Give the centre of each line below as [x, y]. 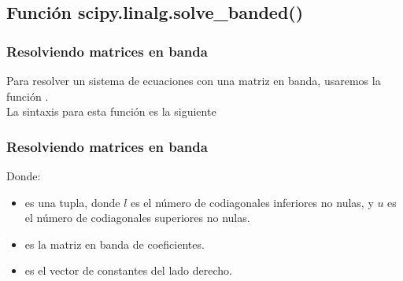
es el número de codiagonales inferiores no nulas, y [252, 202]
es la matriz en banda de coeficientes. [115, 244]
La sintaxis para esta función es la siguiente [111, 111]
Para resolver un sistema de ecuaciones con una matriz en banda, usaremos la [194, 80]
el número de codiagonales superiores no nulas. [137, 218]
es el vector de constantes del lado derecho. [128, 270]
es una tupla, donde [72, 202]
